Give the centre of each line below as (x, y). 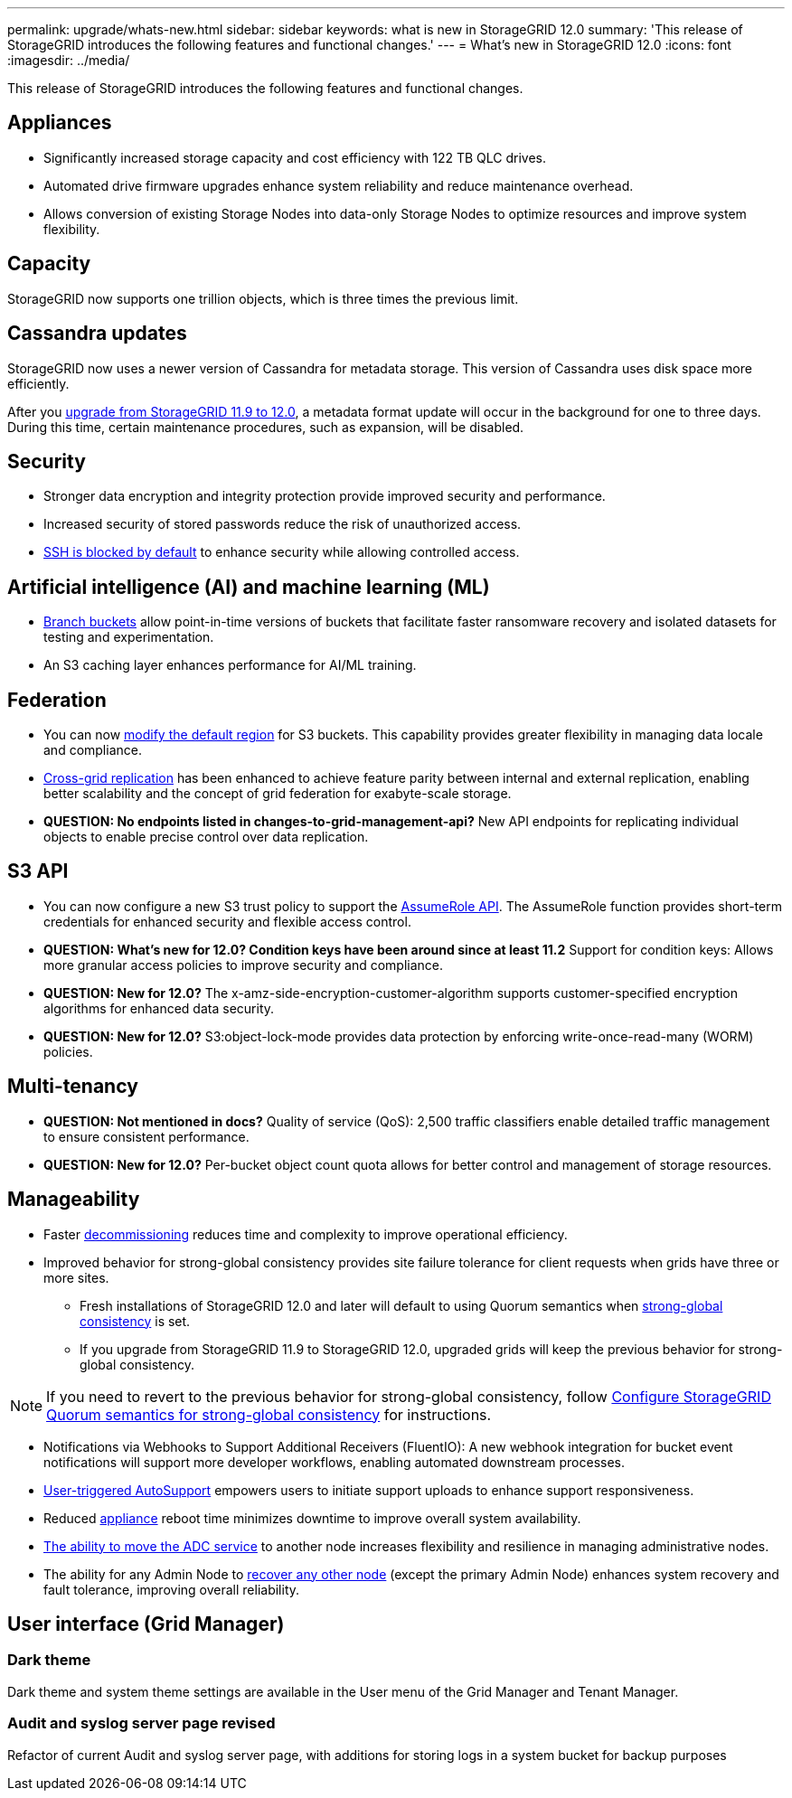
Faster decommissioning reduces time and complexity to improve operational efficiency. (306, 1234)
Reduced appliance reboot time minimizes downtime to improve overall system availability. (312, 1518)
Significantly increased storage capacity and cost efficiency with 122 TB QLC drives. (295, 157)
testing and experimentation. (129, 637)
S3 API (38, 871)
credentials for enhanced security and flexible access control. (227, 921)
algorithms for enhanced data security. (159, 1008)
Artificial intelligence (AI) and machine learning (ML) (249, 587)
